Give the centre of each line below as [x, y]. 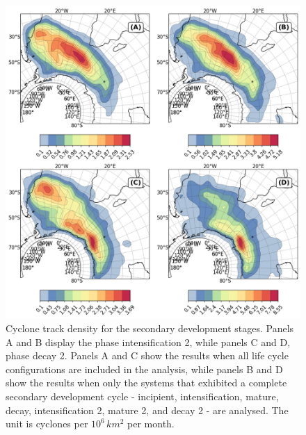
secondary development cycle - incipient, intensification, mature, [142, 396]
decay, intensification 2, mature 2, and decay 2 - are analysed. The [147, 410]
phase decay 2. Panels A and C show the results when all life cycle [147, 355]
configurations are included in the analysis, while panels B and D [144, 369]
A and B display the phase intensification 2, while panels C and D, [148, 342]
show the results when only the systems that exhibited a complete [146, 383]
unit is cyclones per [47, 424]
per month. [151, 424]
